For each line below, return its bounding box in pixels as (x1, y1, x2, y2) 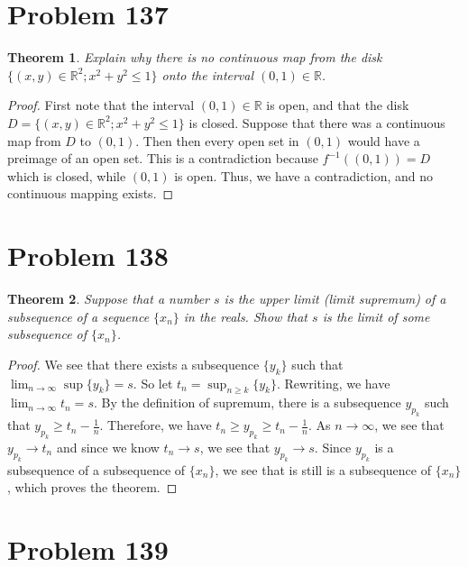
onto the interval (161, 65, 254, 84)
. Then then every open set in (135, 131, 299, 150)
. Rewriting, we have (276, 373, 390, 392)
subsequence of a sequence (7, 306, 150, 325)
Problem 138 (7, 237, 169, 274)
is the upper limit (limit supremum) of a (224, 289, 446, 307)
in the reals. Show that (183, 306, 308, 325)
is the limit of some (322, 306, 430, 325)
